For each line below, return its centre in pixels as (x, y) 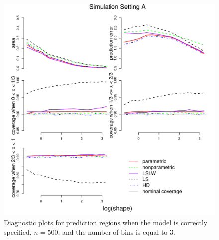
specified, (18, 232)
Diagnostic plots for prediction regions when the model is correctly (106, 222)
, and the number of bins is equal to (113, 232)
